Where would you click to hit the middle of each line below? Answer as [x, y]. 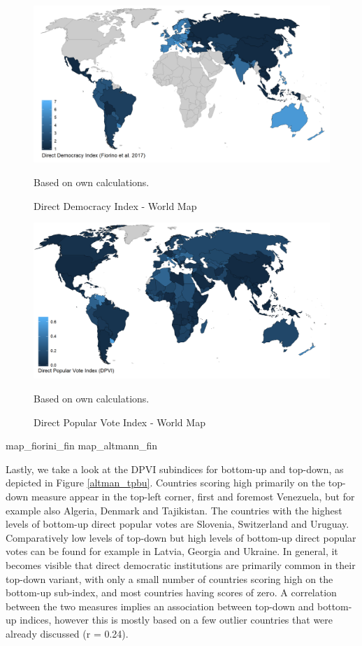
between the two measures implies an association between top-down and [160, 606]
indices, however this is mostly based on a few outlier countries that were [176, 620]
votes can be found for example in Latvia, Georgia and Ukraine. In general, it [172, 551]
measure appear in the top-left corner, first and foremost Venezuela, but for [193, 496]
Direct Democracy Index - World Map [115, 205]
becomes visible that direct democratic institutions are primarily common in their [181, 564]
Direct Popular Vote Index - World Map [120, 422]
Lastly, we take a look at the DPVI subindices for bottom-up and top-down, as [175, 469]
